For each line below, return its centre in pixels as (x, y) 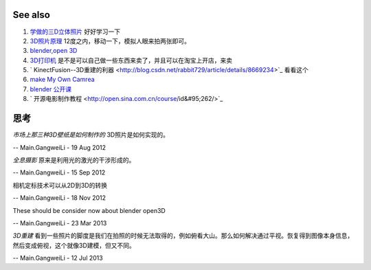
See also (32, 15)
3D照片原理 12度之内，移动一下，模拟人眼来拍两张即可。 (110, 41)
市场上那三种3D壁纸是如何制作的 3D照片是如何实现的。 (91, 135)
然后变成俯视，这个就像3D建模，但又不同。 (74, 245)
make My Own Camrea (63, 80)
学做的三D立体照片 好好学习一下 (75, 32)
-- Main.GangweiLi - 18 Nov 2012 (59, 198)
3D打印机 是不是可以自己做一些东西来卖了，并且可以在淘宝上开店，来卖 (131, 60)
